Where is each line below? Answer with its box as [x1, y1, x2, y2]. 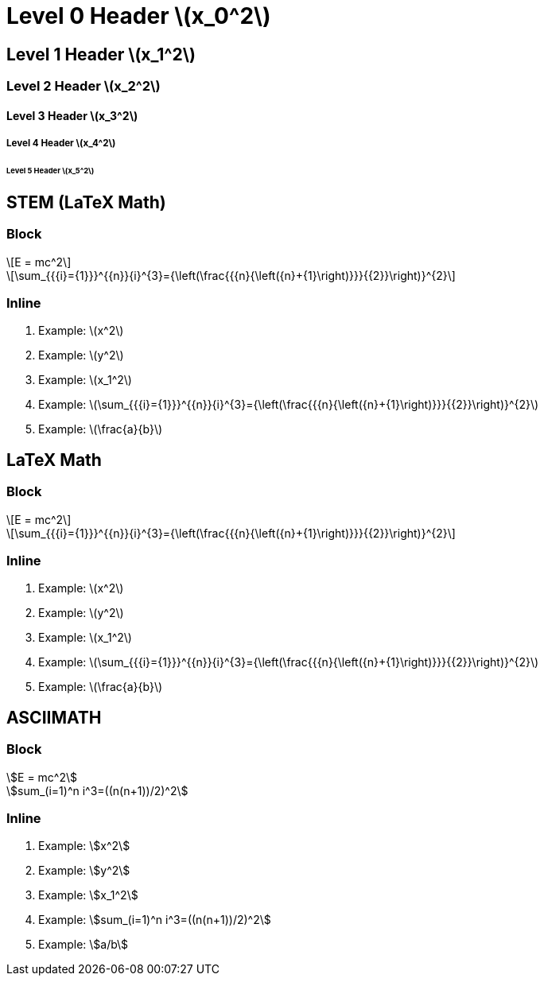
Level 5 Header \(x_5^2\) [6, 166, 95, 176]
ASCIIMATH [6, 707, 102, 728]
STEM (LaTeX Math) [6, 192, 166, 212]
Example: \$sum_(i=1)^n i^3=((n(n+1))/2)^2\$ [38, 913, 271, 927]
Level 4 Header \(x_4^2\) [6, 138, 116, 149]
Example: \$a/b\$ [38, 937, 129, 952]
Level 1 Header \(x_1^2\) [6, 44, 196, 64]
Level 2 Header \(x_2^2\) [6, 78, 161, 95]
